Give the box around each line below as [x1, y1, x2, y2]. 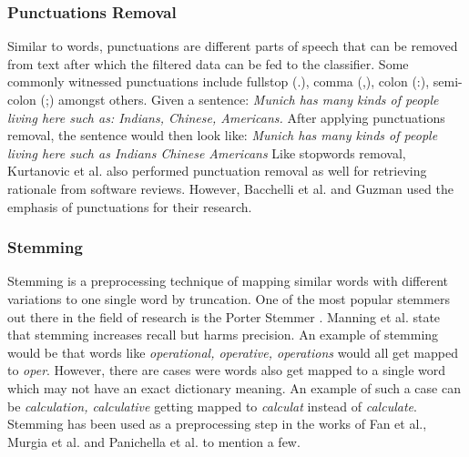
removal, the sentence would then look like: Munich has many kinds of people [7, 126, 438, 145]
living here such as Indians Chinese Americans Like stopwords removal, [7, 143, 406, 162]
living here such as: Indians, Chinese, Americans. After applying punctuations [7, 107, 445, 127]
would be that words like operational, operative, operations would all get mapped [7, 342, 458, 361]
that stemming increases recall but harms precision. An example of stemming [7, 325, 439, 344]
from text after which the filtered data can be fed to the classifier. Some [7, 54, 409, 73]
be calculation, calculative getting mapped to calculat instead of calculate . [7, 396, 417, 415]
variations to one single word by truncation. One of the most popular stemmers [7, 289, 450, 308]
